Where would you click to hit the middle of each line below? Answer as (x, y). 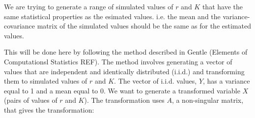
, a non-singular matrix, (208, 100)
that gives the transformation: (49, 109)
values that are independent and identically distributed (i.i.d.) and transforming (124, 71)
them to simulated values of (46, 81)
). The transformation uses (124, 100)
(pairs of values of (31, 100)
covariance (20, 26)
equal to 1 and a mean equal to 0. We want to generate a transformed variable (122, 90)
